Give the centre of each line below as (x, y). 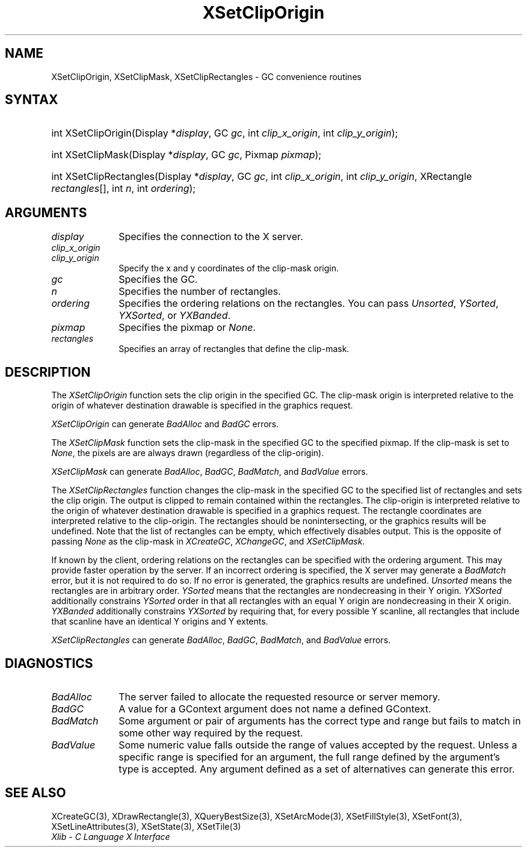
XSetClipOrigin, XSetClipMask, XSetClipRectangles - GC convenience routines (206, 76)
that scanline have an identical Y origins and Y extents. (160, 622)
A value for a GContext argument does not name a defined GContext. (275, 708)
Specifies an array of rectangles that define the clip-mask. (234, 349)
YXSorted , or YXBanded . (175, 316)
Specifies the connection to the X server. (211, 237)
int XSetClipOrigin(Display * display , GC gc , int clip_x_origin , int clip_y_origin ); (225, 133)
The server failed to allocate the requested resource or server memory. (279, 696)
